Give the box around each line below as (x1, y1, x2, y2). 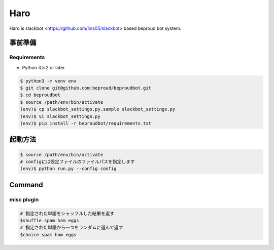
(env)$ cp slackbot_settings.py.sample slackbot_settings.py (20, 106, 176, 112)
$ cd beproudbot (20, 92, 61, 98)
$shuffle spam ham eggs (20, 218, 80, 223)
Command (9, 180, 43, 189)
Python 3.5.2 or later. (22, 64, 66, 70)
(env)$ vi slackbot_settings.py (20, 113, 101, 119)
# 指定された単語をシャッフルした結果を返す (20, 211, 115, 216)
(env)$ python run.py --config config (20, 166, 117, 172)
